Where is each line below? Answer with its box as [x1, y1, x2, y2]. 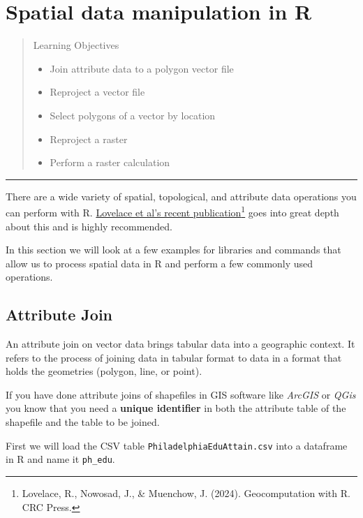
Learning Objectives [33, 38, 119, 52]
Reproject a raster [50, 131, 128, 146]
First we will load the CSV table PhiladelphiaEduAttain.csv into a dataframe [6, 438, 348, 452]
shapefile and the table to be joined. [6, 415, 160, 429]
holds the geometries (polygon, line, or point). [6, 364, 202, 378]
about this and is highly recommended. [6, 219, 172, 233]
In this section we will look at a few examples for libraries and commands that [6, 242, 341, 257]
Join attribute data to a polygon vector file [50, 61, 234, 75]
